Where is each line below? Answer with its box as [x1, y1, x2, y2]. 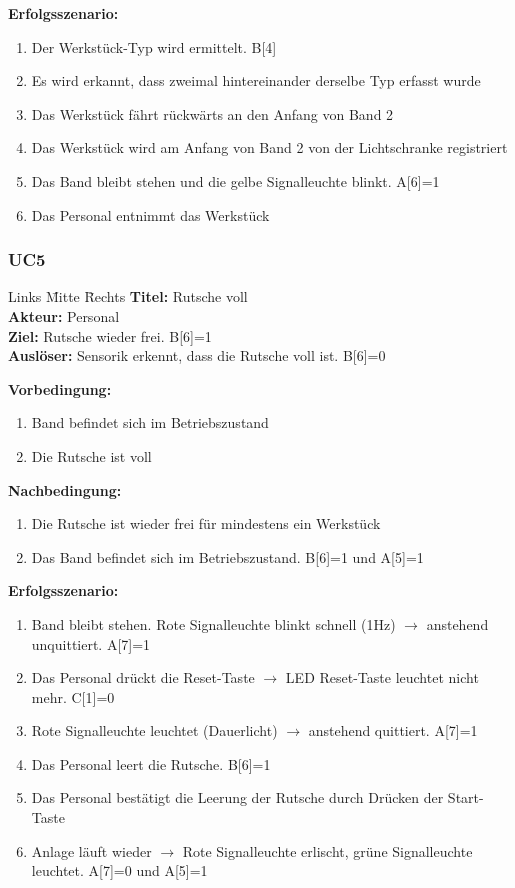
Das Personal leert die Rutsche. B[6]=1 [31, 753, 271, 774]
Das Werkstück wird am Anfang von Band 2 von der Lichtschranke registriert [31, 137, 508, 158]
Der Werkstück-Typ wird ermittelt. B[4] [31, 36, 277, 57]
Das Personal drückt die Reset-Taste [31, 667, 255, 688]
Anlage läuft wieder [31, 840, 152, 861]
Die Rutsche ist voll [31, 445, 152, 466]
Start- [447, 787, 484, 808]
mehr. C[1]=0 [31, 686, 115, 707]
